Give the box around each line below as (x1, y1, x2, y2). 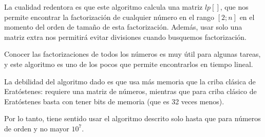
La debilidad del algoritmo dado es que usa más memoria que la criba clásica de (4, 76, 256, 86)
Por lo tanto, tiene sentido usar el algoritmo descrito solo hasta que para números (4, 113, 261, 124)
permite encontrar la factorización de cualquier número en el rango (4, 11, 214, 22)
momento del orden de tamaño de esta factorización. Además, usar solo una (4, 21, 242, 32)
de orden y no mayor (4, 123, 69, 133)
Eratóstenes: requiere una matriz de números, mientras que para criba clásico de (4, 86, 257, 97)
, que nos (220, 2, 249, 12)
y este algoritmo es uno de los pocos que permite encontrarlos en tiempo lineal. (4, 58, 253, 69)
